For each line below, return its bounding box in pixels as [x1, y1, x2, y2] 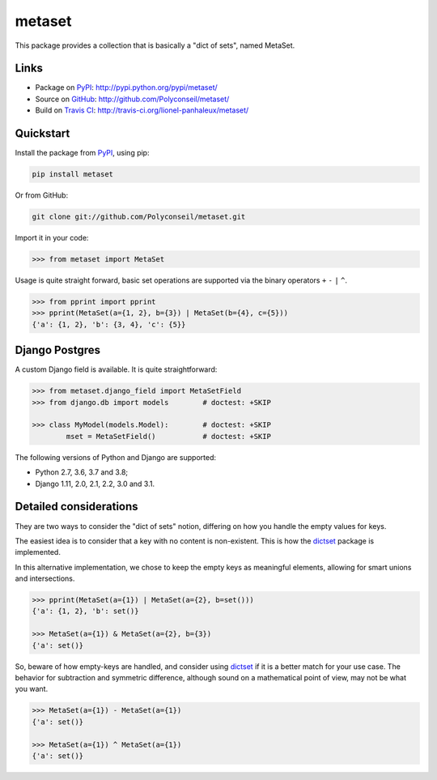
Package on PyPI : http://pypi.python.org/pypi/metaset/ [35, 83, 218, 92]
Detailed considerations [15, 500, 138, 514]
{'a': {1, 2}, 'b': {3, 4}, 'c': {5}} [32, 320, 186, 329]
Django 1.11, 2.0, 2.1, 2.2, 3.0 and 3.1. [35, 479, 155, 488]
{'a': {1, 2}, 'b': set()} [32, 607, 139, 616]
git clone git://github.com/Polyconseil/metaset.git [32, 212, 246, 222]
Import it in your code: [15, 233, 89, 243]
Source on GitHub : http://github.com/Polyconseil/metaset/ [35, 94, 230, 104]
